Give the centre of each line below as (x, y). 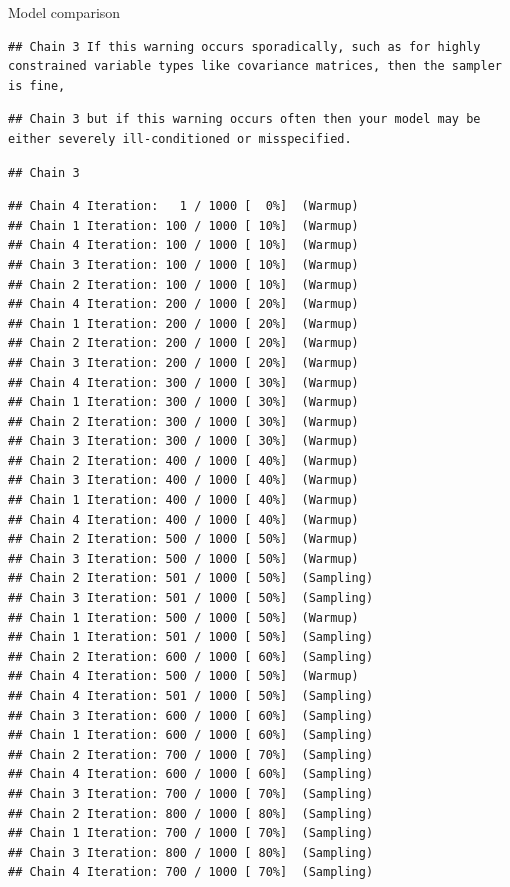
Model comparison (64, 12)
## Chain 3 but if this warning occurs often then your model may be (244, 119)
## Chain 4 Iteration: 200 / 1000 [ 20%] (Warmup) (183, 304)
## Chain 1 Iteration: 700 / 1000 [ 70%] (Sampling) (191, 833)
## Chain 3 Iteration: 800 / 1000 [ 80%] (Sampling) (191, 852)
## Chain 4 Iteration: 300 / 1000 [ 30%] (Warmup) (183, 382)
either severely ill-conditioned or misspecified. (180, 138)
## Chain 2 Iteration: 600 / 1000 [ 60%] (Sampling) (191, 656)
